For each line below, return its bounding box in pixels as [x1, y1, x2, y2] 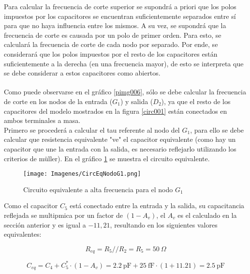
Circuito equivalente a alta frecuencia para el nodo [23, 184, 173, 194]
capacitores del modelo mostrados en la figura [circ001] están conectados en [4, 106, 227, 116]
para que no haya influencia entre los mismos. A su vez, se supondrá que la [4, 20, 226, 30]
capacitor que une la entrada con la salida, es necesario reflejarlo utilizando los [4, 143, 236, 153]
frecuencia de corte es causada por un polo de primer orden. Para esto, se [4, 30, 221, 40]
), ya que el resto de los [161, 96, 231, 106]
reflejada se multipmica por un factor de [4, 210, 123, 220]
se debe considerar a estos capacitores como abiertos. [4, 68, 161, 78]
